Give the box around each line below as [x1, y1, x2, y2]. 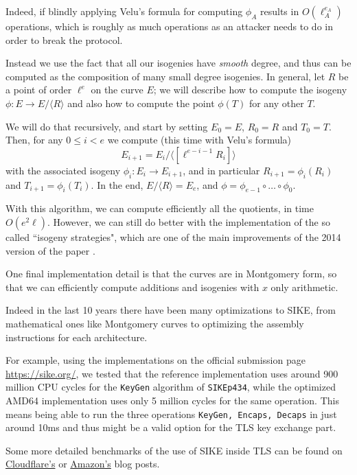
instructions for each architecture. [5, 329, 148, 344]
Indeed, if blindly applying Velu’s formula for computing [5, 4, 243, 18]
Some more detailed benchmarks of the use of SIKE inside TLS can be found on [5, 443, 343, 457]
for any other [249, 95, 304, 110]
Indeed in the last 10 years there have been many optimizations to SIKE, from [5, 303, 336, 317]
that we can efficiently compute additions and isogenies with [5, 279, 260, 294]
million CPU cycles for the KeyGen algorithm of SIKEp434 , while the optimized [5, 380, 336, 394]
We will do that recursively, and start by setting [5, 119, 208, 133]
